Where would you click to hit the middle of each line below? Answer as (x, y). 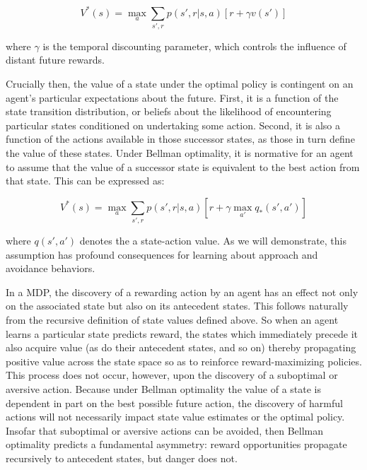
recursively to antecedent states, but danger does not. (122, 458)
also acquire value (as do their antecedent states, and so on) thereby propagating (181, 347)
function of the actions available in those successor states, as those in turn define (180, 139)
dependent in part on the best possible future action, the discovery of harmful (174, 403)
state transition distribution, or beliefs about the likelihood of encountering (169, 111)
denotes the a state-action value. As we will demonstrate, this (213, 241)
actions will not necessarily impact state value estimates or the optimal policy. (175, 417)
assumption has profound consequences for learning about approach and (162, 254)
